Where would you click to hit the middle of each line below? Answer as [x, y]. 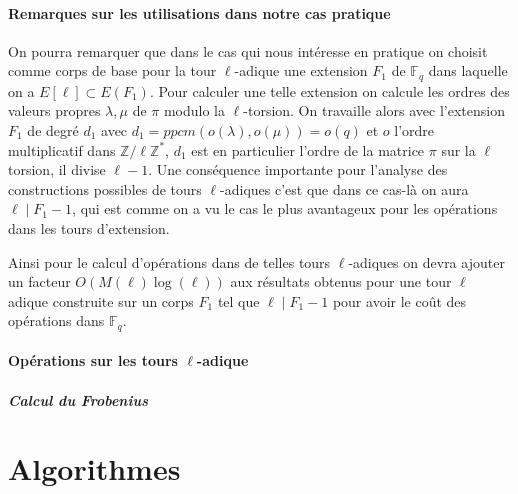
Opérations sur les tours [93, 360]
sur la [458, 149]
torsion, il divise [57, 169]
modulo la [194, 110]
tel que [238, 300]
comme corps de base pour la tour [112, 70]
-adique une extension [301, 70]
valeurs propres [54, 110]
